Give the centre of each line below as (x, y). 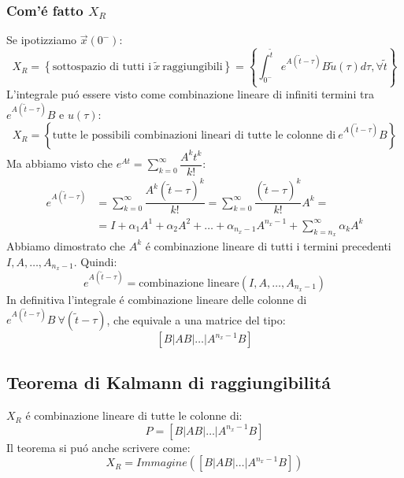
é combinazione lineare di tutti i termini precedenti (268, 245)
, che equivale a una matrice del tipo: (196, 319)
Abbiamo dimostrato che (66, 245)
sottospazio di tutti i (102, 67)
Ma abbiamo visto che (60, 163)
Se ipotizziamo (42, 40)
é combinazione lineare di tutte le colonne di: (134, 415)
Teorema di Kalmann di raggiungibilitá (169, 382)
